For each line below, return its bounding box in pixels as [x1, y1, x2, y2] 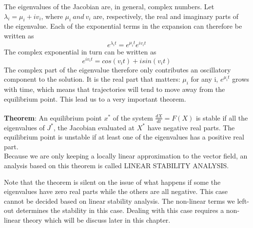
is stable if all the [195, 112, 248, 123]
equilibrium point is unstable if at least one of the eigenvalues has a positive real [4, 132, 244, 142]
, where [41, 11, 63, 21]
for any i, [191, 74, 218, 84]
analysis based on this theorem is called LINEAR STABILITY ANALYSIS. [4, 160, 229, 171]
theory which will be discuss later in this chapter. [22, 215, 171, 225]
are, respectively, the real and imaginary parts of [93, 11, 238, 21]
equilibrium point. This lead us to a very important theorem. [4, 93, 186, 104]
